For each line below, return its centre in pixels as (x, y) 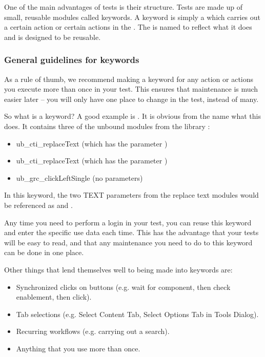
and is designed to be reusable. (53, 37)
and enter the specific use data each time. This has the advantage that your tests (131, 232)
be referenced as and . (38, 205)
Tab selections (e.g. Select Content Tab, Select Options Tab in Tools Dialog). (137, 314)
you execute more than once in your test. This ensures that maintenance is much (131, 89)
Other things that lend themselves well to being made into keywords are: (118, 269)
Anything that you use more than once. (78, 348)
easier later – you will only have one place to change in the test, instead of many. (131, 99)
